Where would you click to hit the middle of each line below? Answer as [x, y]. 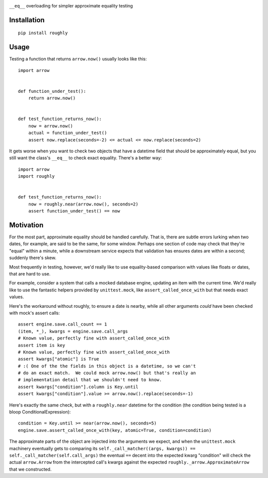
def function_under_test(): [52, 91]
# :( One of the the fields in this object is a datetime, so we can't [107, 366]
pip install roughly [43, 33]
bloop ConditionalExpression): [40, 412]
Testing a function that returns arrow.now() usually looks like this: [78, 59]
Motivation [26, 225]
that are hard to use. [30, 273]
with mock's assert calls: [34, 313]
